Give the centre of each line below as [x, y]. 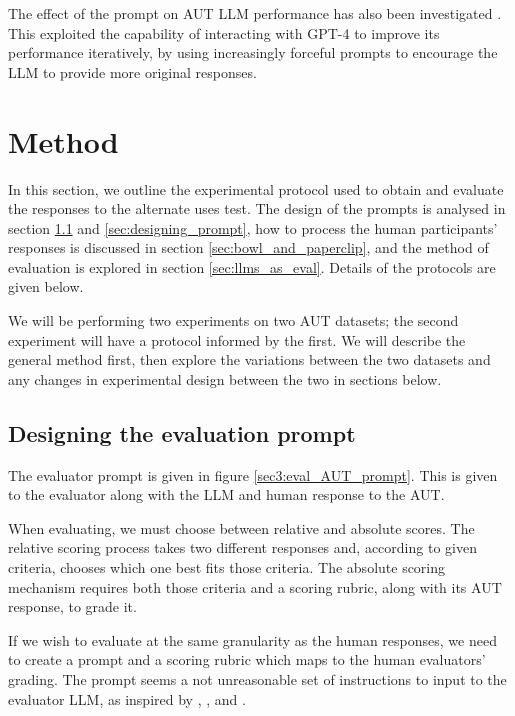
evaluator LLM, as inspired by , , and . [127, 698]
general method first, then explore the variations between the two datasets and [249, 359]
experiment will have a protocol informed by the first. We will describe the [237, 339]
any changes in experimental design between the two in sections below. [225, 378]
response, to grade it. [72, 606]
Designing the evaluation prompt [182, 432]
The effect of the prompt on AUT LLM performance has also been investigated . [255, 13]
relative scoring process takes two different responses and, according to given [242, 547]
